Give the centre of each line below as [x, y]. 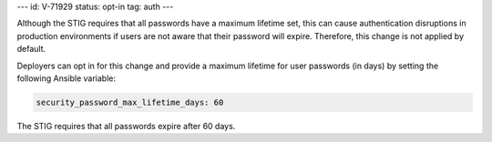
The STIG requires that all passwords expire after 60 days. [126, 126]
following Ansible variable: [66, 78]
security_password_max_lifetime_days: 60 [130, 102]
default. [31, 49]
